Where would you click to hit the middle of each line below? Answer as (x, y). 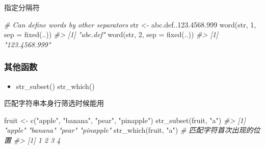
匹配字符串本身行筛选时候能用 (54, 103)
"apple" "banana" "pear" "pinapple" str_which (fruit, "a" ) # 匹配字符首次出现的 (129, 130)
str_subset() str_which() (55, 86)
